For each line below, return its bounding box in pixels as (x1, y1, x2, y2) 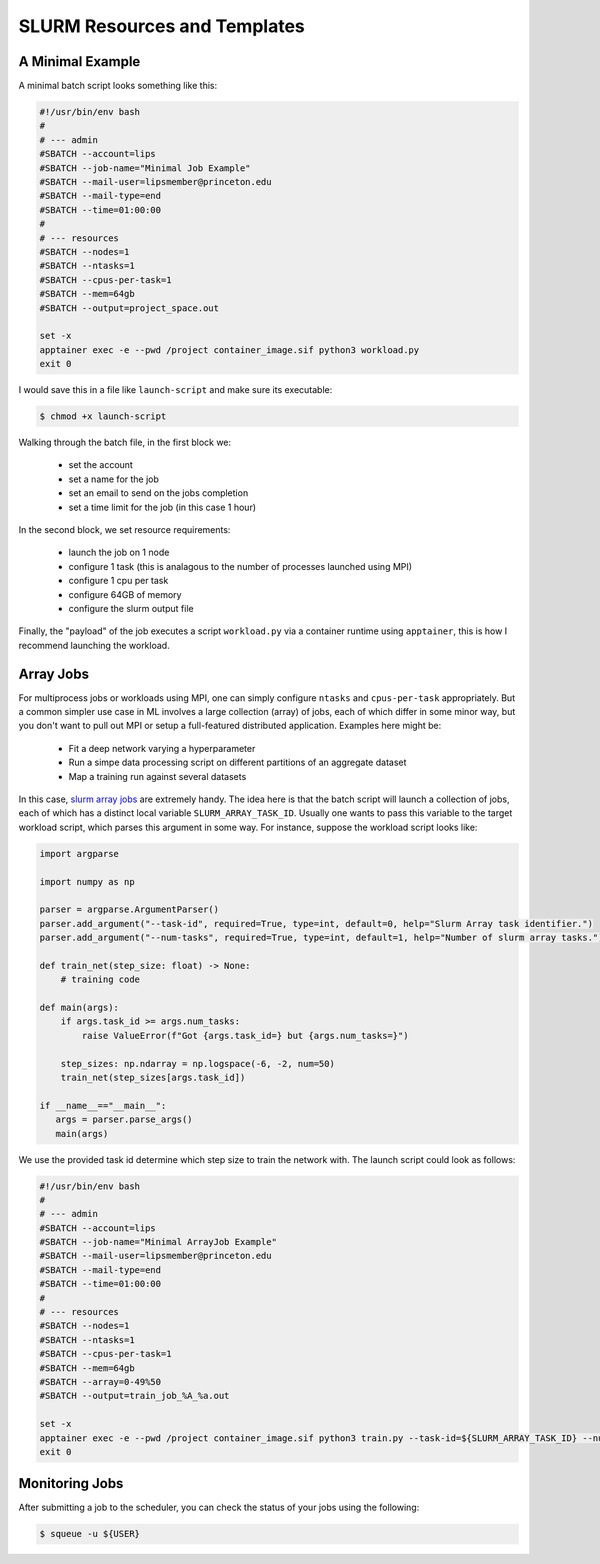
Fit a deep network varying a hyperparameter (68, 742, 256, 754)
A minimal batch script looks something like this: (18, 80, 218, 92)
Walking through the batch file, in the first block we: (18, 436, 232, 449)
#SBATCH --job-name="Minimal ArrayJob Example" (39, 1236, 277, 1248)
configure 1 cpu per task (68, 575, 169, 587)
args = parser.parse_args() (55, 1114, 194, 1125)
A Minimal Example (18, 53, 141, 70)
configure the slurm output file (68, 602, 194, 614)
